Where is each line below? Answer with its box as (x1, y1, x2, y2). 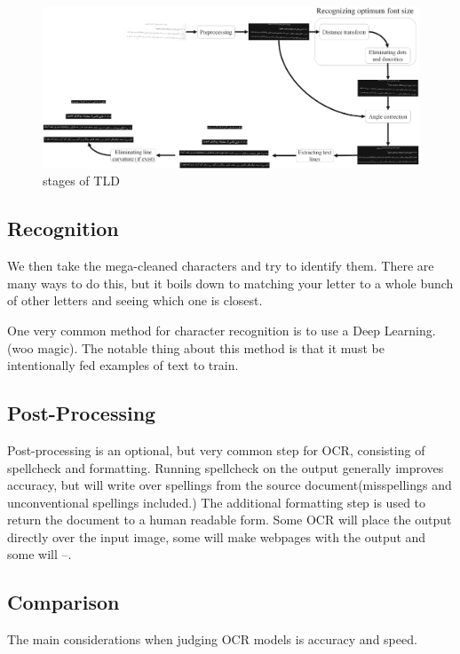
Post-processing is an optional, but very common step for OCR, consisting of (7, 440, 425, 459)
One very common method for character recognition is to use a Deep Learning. (7, 320, 436, 339)
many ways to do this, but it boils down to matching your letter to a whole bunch (7, 273, 454, 292)
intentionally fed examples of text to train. (7, 356, 239, 374)
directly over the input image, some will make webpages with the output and (7, 527, 426, 546)
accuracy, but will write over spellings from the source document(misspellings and (7, 476, 452, 494)
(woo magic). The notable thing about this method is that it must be (7, 338, 385, 357)
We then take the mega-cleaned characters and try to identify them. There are (7, 256, 434, 275)
